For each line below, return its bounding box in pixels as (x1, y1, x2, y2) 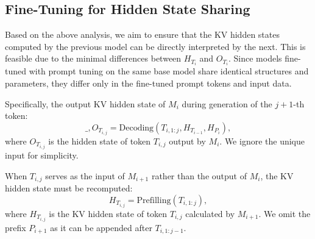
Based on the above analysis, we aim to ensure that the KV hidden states (5, 28, 280, 41)
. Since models (228, 52, 282, 65)
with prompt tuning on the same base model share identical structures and (29, 65, 309, 77)
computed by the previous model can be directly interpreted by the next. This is (5, 40, 306, 52)
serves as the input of (45, 169, 125, 182)
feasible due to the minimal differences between (5, 52, 182, 65)
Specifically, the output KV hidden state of (5, 97, 166, 110)
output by (169, 134, 206, 147)
